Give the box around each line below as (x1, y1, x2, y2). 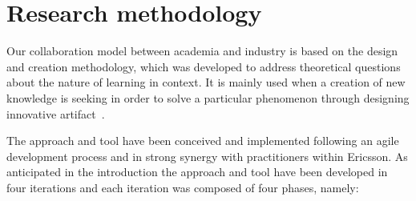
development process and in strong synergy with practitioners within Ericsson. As (6, 147, 408, 164)
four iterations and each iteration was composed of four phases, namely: (6, 179, 359, 195)
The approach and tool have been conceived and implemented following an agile (6, 132, 399, 149)
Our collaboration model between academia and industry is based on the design (6, 42, 398, 59)
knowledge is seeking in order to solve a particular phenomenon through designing (6, 89, 410, 106)
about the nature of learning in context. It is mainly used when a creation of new (6, 74, 406, 90)
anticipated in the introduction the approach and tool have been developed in (6, 163, 388, 180)
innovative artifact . (6, 105, 105, 122)
